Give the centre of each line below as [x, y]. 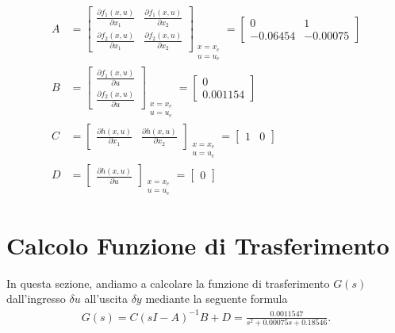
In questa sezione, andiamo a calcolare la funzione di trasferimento [168, 283]
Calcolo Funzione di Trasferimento [198, 245]
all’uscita [106, 299]
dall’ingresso [36, 299]
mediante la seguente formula [217, 299]
